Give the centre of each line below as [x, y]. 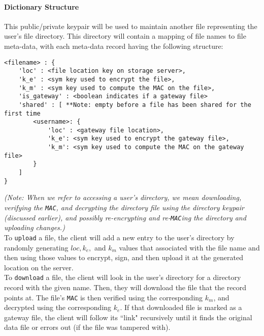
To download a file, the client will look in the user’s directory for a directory [123, 277]
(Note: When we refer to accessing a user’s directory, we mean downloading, [123, 197]
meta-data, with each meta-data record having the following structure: [114, 46]
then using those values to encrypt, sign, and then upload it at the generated [124, 257]
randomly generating [36, 247]
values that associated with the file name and [189, 247]
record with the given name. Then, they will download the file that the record [125, 287]
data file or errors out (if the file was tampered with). [87, 327]
